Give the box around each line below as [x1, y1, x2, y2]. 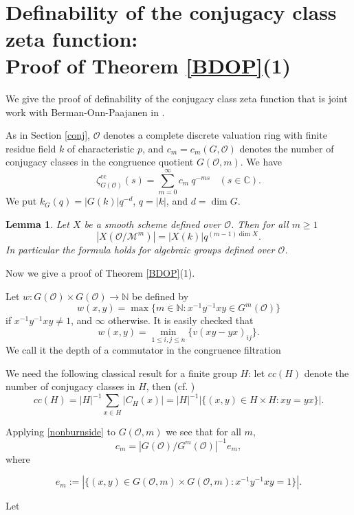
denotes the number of [239, 141, 334, 155]
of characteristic [67, 141, 135, 155]
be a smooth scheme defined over [84, 216, 221, 231]
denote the [304, 365, 349, 380]
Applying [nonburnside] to [5, 424, 116, 438]
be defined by [131, 288, 189, 303]
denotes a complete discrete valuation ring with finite [103, 128, 327, 142]
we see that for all [166, 424, 241, 438]
